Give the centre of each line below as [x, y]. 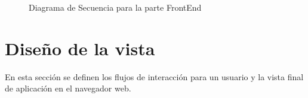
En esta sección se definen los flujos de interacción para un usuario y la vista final [154, 76]
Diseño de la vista [80, 48]
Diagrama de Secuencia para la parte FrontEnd [115, 7]
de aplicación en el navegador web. [68, 88]
